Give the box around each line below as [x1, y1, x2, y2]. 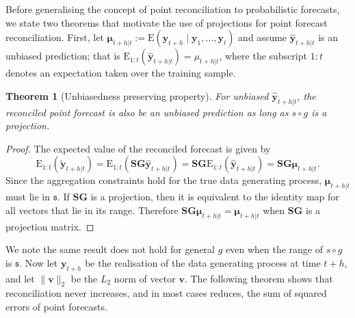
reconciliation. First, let [5, 30, 104, 44]
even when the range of [226, 242, 323, 256]
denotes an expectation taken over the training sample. [5, 66, 236, 80]
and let [5, 271, 35, 285]
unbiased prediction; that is [5, 49, 120, 63]
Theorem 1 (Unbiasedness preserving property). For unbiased [5, 88, 269, 103]
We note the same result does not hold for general [5, 242, 215, 256]
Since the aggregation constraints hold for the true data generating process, [5, 173, 322, 187]
